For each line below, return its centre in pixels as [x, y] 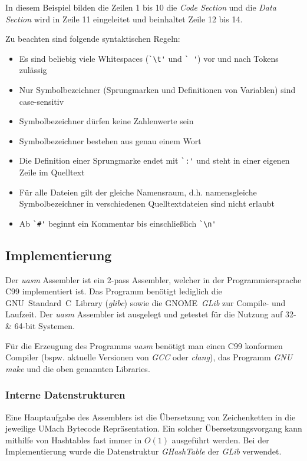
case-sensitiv [42, 101]
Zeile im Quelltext [52, 172]
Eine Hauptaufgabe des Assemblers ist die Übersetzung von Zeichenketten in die [151, 417]
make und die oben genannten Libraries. [78, 368]
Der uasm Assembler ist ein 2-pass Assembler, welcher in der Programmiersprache [153, 279]
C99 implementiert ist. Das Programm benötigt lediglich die [114, 291]
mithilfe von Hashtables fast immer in [74, 440]
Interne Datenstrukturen [65, 395]
